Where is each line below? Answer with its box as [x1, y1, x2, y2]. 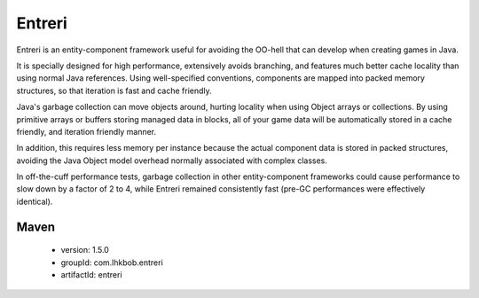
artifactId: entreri [60, 270, 123, 280]
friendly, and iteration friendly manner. [16, 126, 157, 137]
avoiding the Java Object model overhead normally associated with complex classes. [16, 155, 328, 166]
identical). [16, 196, 53, 207]
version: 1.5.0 [60, 245, 110, 255]
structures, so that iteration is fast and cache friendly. [16, 85, 212, 96]
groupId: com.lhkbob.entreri [60, 257, 163, 268]
